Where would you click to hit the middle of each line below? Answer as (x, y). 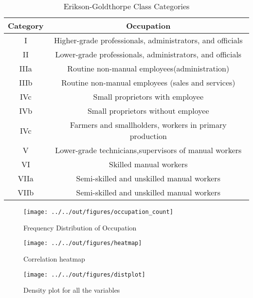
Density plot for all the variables (72, 290)
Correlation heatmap (54, 258)
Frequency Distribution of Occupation (80, 227)
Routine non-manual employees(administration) (148, 68)
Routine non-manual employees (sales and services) (148, 82)
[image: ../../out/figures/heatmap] (83, 243)
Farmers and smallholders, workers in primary (148, 125)
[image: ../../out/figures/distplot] (84, 274)
